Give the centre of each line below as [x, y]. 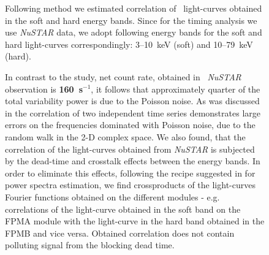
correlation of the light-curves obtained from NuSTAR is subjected [130, 149]
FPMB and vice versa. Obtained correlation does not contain [120, 233]
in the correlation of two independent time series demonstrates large [133, 112]
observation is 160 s [44, 89]
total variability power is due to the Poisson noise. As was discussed [132, 101]
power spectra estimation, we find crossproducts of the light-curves [130, 185]
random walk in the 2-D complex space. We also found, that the [125, 136]
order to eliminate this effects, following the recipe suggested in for [130, 173]
